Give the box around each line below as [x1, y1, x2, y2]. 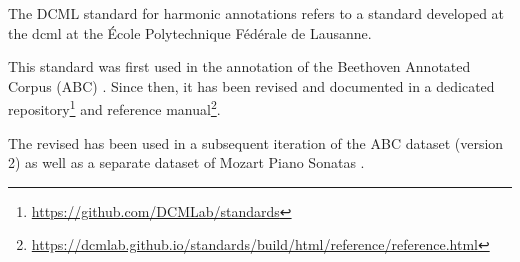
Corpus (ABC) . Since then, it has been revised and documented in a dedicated [8, 75, 495, 96]
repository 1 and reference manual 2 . [8, 96, 221, 120]
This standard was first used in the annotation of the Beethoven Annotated [8, 56, 471, 77]
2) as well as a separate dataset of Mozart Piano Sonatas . [8, 152, 365, 173]
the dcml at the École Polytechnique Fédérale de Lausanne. [8, 22, 372, 43]
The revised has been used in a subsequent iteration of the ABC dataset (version [8, 132, 504, 153]
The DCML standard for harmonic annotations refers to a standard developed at [8, 3, 505, 23]
